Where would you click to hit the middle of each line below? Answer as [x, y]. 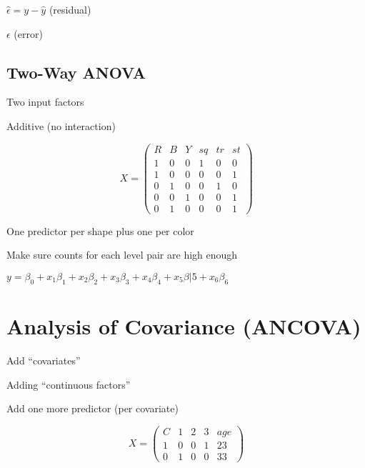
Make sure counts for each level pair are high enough [122, 255]
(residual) [70, 9]
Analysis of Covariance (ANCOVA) [184, 326]
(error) [28, 33]
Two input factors [45, 102]
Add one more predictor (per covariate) [92, 408]
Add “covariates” [44, 360]
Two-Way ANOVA [76, 72]
